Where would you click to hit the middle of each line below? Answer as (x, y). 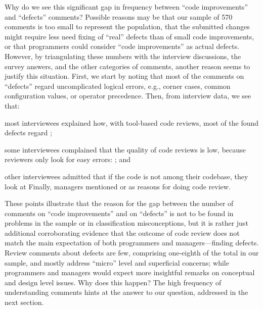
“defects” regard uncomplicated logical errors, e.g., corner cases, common (118, 86)
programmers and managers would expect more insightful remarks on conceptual (130, 272)
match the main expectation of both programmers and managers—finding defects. (132, 243)
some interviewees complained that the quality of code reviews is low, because (125, 149)
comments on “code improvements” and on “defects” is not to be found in (119, 213)
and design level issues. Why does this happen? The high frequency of (113, 282)
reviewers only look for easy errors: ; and (68, 159)
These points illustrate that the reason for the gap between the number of (119, 203)
